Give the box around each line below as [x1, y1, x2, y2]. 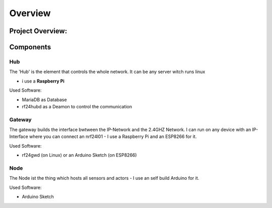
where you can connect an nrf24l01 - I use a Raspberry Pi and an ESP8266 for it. [29, 133, 197, 140]
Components [9, 43, 51, 51]
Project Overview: [9, 27, 67, 35]
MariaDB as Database [22, 96, 67, 103]
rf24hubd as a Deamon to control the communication [22, 103, 132, 109]
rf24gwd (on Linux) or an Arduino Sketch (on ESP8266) [22, 152, 137, 158]
